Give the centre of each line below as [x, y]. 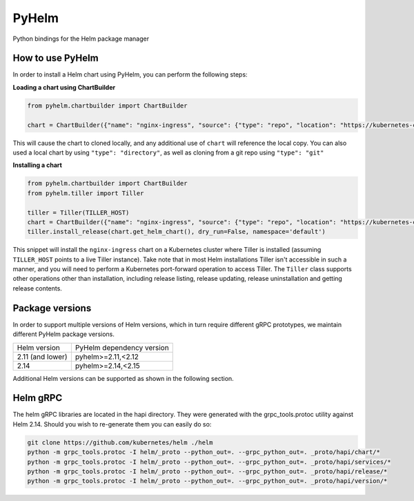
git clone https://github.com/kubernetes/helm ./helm [120, 442]
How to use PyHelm [56, 58]
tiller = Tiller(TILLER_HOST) [78, 213]
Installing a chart [37, 165]
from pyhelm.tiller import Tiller [86, 193]
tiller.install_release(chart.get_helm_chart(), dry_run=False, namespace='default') [176, 232]
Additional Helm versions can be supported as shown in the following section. [123, 378]
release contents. [37, 288]
